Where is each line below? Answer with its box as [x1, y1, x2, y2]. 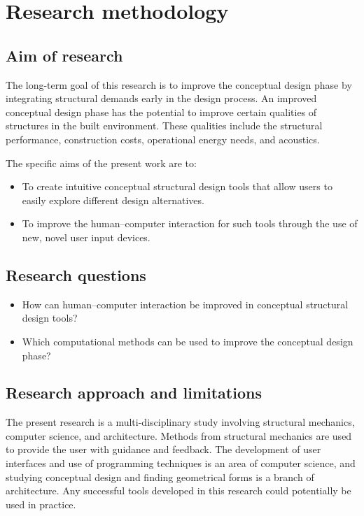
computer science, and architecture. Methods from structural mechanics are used [6, 428, 352, 443]
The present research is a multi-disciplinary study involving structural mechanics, [6, 415, 355, 429]
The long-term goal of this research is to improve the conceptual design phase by [6, 77, 352, 92]
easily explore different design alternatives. [22, 192, 204, 207]
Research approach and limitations [6, 382, 262, 403]
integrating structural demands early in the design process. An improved [6, 91, 317, 106]
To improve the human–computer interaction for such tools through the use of [22, 216, 358, 231]
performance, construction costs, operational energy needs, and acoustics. [6, 131, 320, 146]
